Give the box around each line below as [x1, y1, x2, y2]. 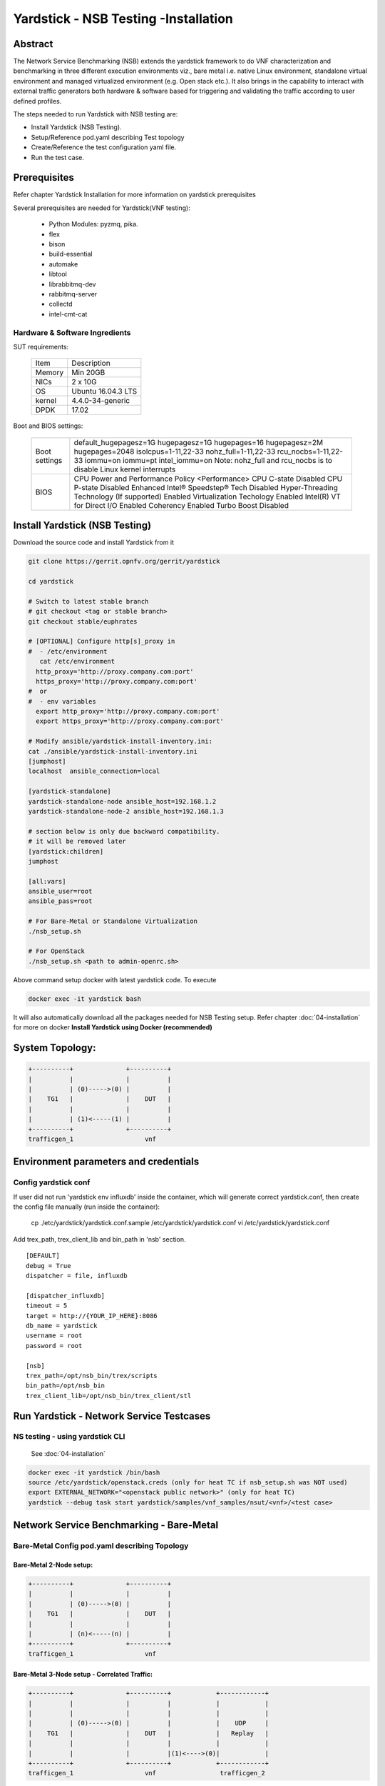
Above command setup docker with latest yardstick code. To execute [13, 975, 217, 984]
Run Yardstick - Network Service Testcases [13, 1410, 211, 1422]
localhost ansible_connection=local [28, 767, 160, 775]
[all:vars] [28, 877, 66, 885]
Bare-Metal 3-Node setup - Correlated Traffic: [13, 1670, 153, 1679]
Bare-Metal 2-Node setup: [13, 1560, 93, 1569]
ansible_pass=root [28, 897, 93, 905]
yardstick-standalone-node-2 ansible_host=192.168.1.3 [28, 807, 224, 815]
